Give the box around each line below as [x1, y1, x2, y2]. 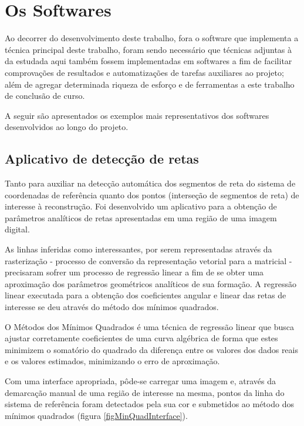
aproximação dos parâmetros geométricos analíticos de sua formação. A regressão [5, 277, 296, 289]
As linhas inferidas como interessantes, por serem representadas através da [5, 243, 272, 255]
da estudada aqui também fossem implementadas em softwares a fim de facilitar [5, 55, 292, 67]
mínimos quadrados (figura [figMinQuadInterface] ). [5, 409, 188, 421]
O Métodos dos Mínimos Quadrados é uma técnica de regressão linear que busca [5, 320, 294, 332]
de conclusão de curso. [5, 89, 85, 102]
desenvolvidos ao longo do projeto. [5, 121, 129, 133]
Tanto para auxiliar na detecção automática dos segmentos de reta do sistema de [5, 177, 296, 189]
